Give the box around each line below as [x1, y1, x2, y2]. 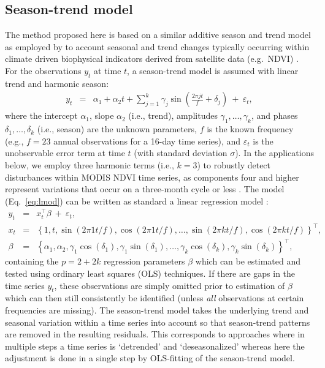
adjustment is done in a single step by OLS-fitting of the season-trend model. [5, 351, 295, 364]
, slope [90, 109, 114, 122]
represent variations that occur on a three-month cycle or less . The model [5, 182, 285, 195]
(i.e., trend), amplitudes [128, 109, 218, 122]
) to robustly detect [197, 158, 271, 171]
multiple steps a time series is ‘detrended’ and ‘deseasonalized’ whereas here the [5, 339, 305, 352]
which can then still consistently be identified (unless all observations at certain [5, 291, 304, 304]
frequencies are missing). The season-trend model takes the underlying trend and [5, 303, 309, 316]
